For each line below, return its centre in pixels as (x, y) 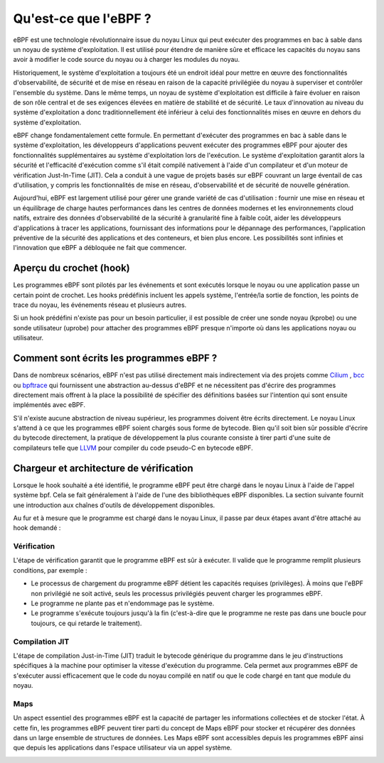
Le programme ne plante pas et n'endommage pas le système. (123, 603)
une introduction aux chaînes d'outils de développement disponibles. (114, 505)
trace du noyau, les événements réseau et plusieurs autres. (100, 305)
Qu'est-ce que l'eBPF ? (82, 18)
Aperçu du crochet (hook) (72, 268)
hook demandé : (37, 528)
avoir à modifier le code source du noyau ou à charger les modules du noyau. (127, 60)
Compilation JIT (41, 642)
